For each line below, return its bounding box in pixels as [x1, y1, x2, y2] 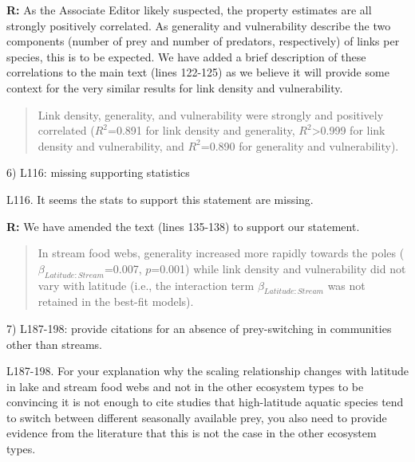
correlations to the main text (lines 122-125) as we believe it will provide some [6, 64, 389, 80]
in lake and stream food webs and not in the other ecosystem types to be [6, 378, 364, 394]
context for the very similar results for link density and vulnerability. [6, 79, 343, 96]
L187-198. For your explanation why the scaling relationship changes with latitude [6, 362, 409, 379]
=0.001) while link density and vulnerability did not [151, 260, 406, 276]
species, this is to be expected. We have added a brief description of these [6, 48, 366, 65]
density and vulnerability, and [38, 137, 184, 154]
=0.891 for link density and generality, [107, 122, 295, 139]
